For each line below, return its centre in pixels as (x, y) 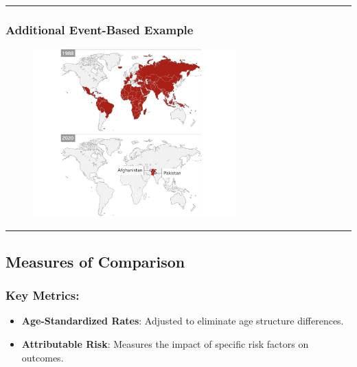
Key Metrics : (43, 295)
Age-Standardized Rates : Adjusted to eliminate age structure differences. (183, 321)
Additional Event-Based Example (100, 29)
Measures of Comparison (95, 261)
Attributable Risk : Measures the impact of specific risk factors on (165, 344)
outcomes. (43, 357)
